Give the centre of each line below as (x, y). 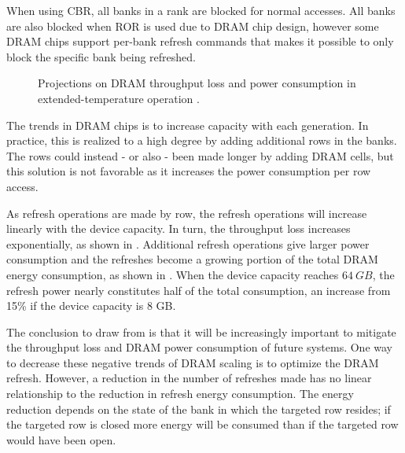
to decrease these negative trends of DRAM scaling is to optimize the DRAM (193, 362)
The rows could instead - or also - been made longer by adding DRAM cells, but (200, 155)
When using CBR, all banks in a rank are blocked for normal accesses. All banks (201, 10)
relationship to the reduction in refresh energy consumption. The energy (180, 394)
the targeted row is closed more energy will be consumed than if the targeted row (202, 424)
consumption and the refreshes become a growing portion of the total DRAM (192, 259)
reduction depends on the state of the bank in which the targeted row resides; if (199, 409)
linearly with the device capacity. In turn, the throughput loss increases (179, 228)
